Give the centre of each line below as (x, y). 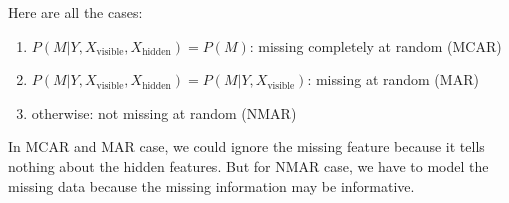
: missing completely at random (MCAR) (375, 45)
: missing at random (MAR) (393, 79)
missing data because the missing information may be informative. (211, 185)
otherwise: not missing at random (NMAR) (164, 112)
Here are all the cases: (75, 12)
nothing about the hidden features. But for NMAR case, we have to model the (248, 165)
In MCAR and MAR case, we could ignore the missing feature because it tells (246, 146)
